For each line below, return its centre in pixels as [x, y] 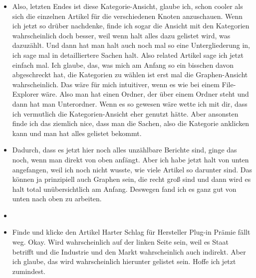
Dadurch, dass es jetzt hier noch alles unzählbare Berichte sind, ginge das [125, 150]
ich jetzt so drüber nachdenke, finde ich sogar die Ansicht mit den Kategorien [131, 26]
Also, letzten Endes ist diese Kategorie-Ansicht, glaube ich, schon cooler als [128, 6]
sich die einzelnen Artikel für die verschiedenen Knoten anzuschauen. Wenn [127, 16]
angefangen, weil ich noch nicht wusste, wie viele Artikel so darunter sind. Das [132, 169]
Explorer [25, 94]
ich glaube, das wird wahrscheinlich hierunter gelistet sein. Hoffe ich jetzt [124, 261]
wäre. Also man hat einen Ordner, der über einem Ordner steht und [145, 94]
